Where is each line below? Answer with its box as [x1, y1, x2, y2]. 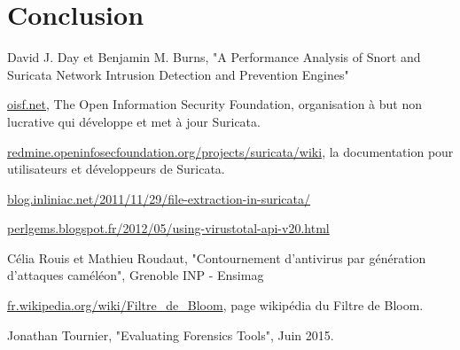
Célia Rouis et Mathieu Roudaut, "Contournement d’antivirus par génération [7, 248, 426, 267]
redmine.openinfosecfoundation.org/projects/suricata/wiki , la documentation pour [7, 142, 454, 160]
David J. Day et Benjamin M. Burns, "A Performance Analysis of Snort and [7, 48, 421, 66]
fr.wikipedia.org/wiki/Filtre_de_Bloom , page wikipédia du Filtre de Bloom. [7, 296, 424, 315]
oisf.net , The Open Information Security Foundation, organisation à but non [7, 95, 423, 113]
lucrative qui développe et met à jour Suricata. [7, 112, 261, 130]
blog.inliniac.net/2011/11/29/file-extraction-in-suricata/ [7, 189, 311, 207]
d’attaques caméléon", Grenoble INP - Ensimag [7, 266, 264, 284]
